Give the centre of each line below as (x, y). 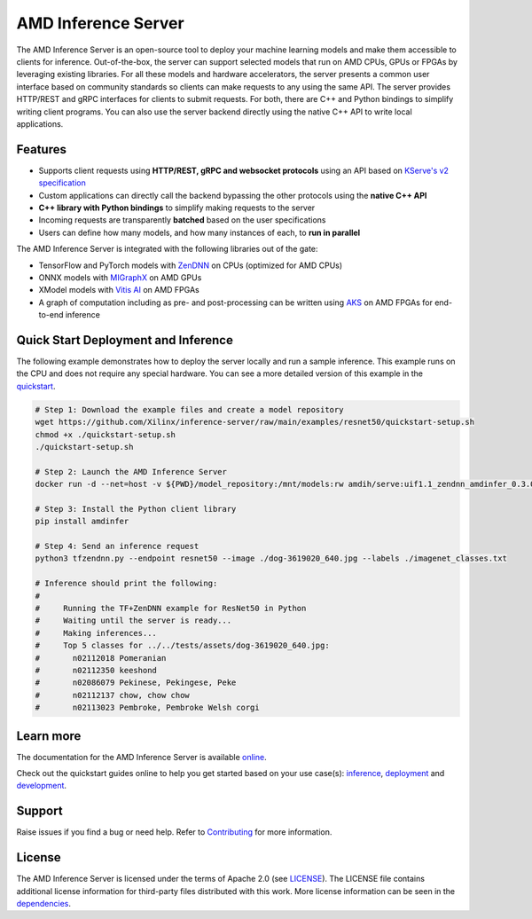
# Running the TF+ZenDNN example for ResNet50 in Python (171, 609)
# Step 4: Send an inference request (117, 546)
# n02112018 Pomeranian (101, 658)
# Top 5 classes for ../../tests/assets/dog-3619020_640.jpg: (182, 646)
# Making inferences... (96, 633)
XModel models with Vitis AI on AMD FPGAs (119, 290)
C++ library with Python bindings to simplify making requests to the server (177, 208)
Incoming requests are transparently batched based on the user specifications (182, 220)
